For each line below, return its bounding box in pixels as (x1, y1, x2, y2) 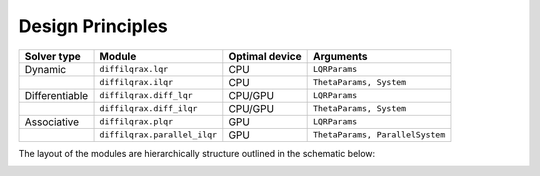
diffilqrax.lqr (99, 64, 169, 75)
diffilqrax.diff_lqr (99, 90, 194, 101)
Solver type (24, 49, 82, 63)
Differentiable (24, 88, 89, 102)
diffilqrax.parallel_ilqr (99, 130, 218, 140)
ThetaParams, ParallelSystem (312, 130, 446, 140)
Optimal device (228, 49, 302, 63)
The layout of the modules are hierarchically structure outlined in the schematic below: (18, 147, 376, 159)
